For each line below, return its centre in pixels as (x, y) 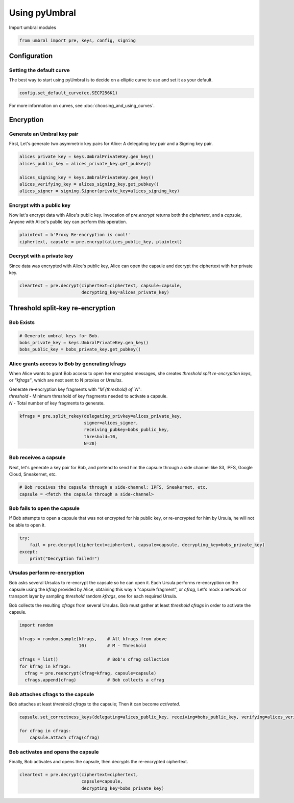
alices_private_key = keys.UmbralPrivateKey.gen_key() (86, 157)
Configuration (31, 56)
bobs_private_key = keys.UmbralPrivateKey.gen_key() (84, 342)
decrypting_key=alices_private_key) (125, 292)
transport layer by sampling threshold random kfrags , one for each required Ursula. (93, 596)
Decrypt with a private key (41, 256)
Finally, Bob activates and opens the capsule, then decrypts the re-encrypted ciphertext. (98, 761)
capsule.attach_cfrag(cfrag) (65, 738)
